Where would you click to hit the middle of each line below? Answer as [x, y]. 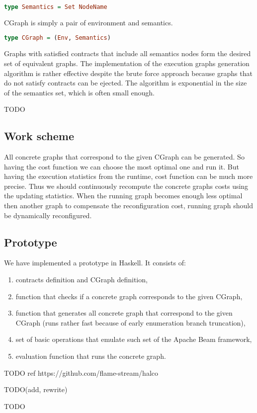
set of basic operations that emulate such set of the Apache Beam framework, [134, 339]
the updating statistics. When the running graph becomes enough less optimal [123, 196]
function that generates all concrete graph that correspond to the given [124, 313]
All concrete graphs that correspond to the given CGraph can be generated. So [124, 157]
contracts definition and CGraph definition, [82, 280]
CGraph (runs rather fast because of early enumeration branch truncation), [130, 322]
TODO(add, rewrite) [36, 389]
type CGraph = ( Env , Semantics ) [57, 38]
